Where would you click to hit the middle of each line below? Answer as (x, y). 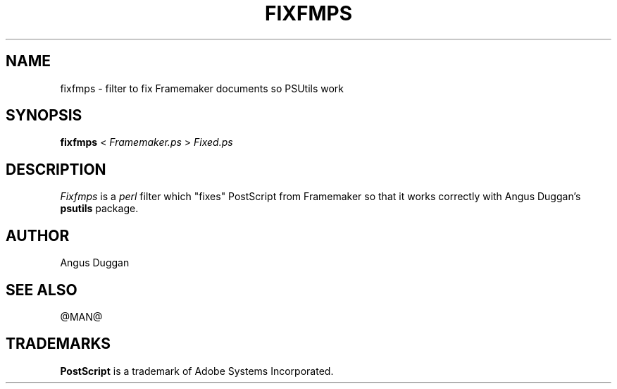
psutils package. (99, 209)
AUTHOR (38, 235)
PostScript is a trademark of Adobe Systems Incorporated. (197, 371)
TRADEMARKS (58, 344)
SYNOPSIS (44, 116)
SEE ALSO (42, 290)
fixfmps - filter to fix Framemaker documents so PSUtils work (202, 88)
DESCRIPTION (56, 169)
